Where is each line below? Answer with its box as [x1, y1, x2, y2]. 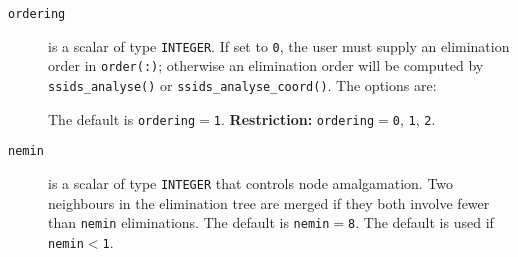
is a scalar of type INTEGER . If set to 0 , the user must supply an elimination [48, 35, 510, 56]
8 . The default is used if [348, 212, 494, 233]
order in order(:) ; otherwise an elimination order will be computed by [48, 55, 484, 76]
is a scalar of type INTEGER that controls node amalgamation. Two [48, 172, 454, 193]
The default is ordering [48, 108, 196, 129]
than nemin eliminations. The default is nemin [48, 212, 330, 233]
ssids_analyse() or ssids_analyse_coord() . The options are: [48, 74, 437, 95]
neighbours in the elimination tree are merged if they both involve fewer [48, 192, 490, 213]
